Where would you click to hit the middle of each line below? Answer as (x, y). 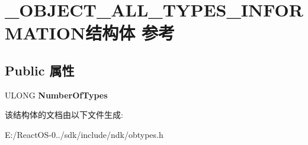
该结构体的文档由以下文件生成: (64, 115)
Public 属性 (40, 70)
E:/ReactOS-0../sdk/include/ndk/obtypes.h (84, 134)
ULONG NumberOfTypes (56, 95)
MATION (45, 33)
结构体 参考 (130, 33)
